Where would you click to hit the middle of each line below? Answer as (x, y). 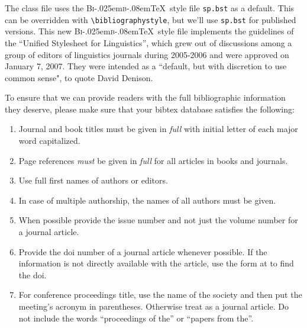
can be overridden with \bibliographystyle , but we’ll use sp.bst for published (151, 19)
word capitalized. (49, 141)
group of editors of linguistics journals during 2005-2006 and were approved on (147, 54)
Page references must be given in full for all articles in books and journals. (153, 160)
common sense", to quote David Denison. (79, 77)
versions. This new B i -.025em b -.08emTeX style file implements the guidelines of (149, 31)
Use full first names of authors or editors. (93, 180)
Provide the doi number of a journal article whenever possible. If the (143, 251)
